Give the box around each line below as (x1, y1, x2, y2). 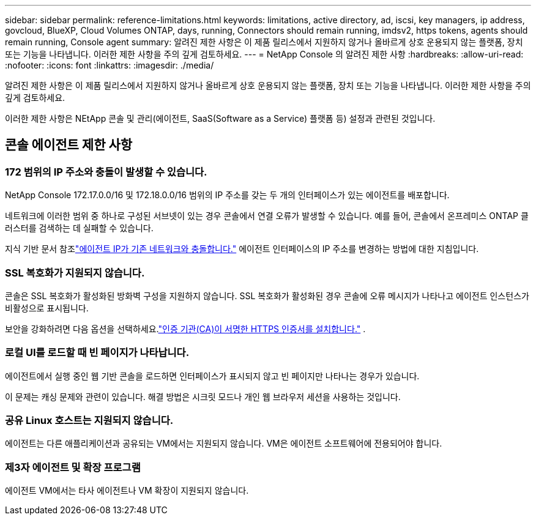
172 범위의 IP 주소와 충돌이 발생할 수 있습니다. (5, 165, 207, 178)
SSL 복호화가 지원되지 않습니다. (5, 266, 145, 279)
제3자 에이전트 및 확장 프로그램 (5, 461, 141, 474)
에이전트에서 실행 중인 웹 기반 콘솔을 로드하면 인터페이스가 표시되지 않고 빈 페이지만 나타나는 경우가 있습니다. (5, 370, 420, 381)
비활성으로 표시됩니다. (5, 302, 89, 313)
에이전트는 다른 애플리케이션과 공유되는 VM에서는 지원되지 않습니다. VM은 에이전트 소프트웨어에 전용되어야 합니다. (5, 438, 442, 449)
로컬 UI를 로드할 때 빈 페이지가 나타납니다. (5, 346, 190, 359)
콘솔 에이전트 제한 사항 (5, 137, 133, 153)
